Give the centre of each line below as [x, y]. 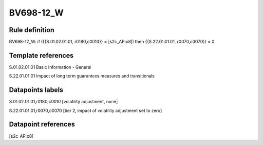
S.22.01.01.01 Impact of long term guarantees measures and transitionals [82, 76]
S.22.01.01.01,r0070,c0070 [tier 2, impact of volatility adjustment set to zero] [85, 110]
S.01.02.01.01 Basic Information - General [50, 67]
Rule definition [32, 30]
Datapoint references [42, 124]
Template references [41, 55]
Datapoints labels [36, 90]
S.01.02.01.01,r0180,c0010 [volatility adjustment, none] [63, 102]
